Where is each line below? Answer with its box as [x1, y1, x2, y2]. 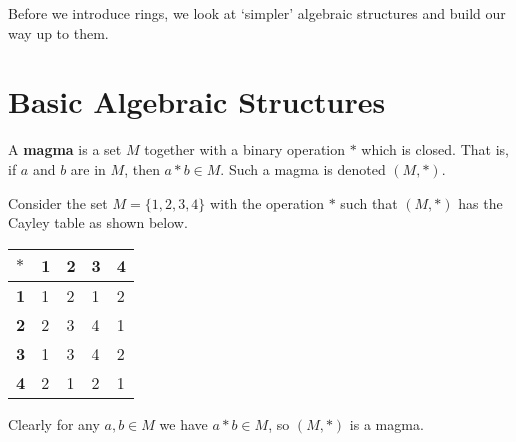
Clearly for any [8, 413, 100, 434]
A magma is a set [8, 139, 122, 160]
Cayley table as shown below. [8, 212, 188, 233]
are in [70, 158, 106, 179]
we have [159, 413, 208, 434]
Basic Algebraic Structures [8, 81, 386, 122]
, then [124, 158, 160, 179]
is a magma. [349, 413, 424, 434]
